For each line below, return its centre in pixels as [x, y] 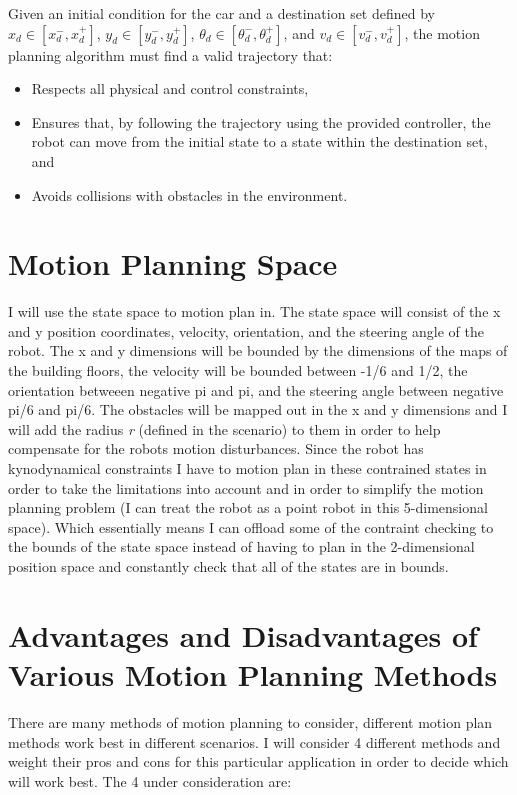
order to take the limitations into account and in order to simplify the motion [246, 487]
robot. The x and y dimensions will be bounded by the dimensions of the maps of [258, 350]
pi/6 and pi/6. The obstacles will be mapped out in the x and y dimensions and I [258, 409]
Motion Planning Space [173, 263]
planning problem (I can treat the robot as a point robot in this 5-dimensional [248, 507]
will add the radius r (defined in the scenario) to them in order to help [224, 428]
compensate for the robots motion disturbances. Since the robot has [216, 448]
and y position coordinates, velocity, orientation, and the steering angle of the [246, 330]
